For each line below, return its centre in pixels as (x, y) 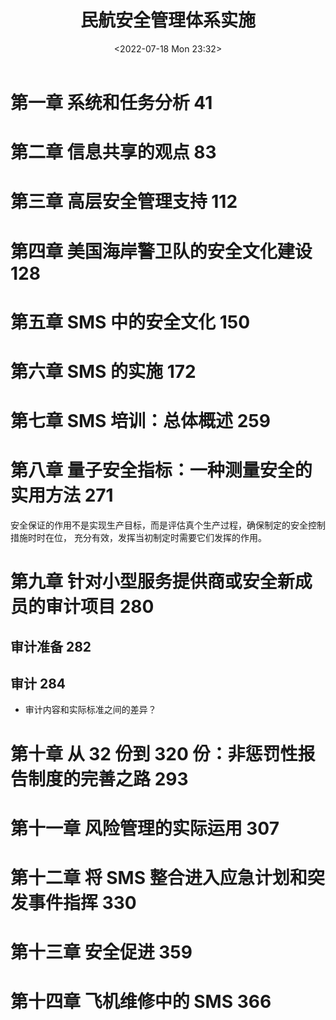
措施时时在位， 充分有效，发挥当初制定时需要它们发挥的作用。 (138, 537)
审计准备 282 (51, 646)
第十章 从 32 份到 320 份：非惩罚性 (154, 753)
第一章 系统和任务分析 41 (111, 102)
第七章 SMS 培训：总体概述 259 (140, 421)
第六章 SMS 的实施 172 (103, 371)
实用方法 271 (62, 495)
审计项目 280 (100, 607)
